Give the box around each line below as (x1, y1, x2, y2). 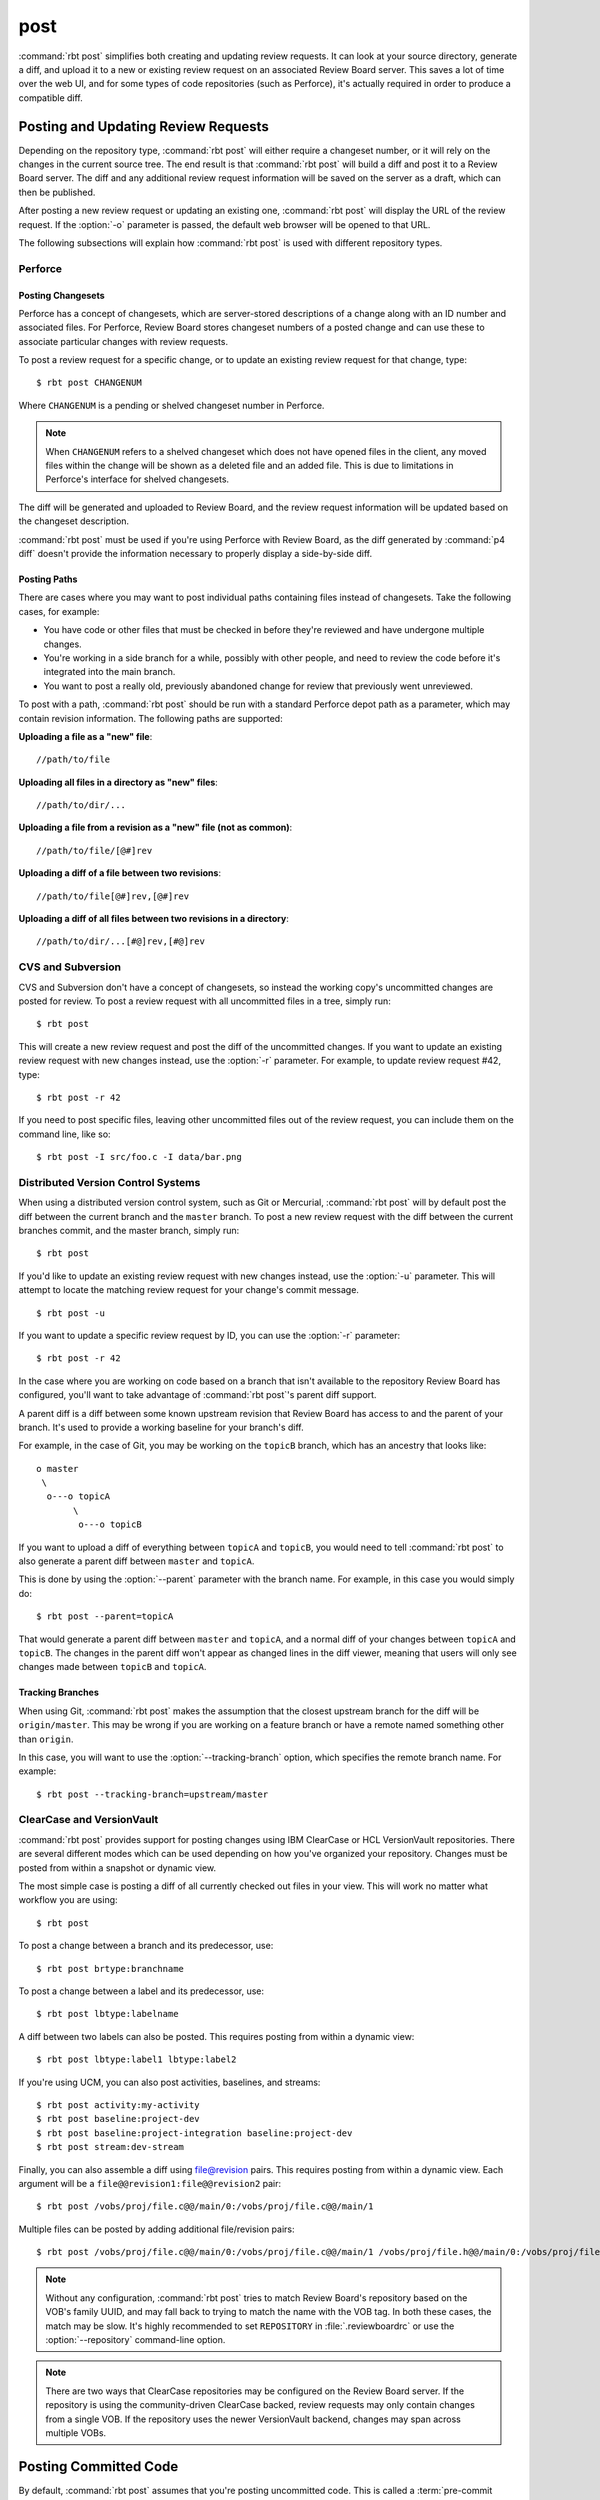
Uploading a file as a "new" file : (18, 730, 153, 742)
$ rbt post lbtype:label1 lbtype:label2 (36, 2054, 237, 2065)
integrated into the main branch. (43, 666, 176, 678)
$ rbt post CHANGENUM (36, 377, 142, 389)
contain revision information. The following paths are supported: (18, 712, 284, 724)
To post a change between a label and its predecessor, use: (18, 1985, 265, 1997)
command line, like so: (18, 1128, 111, 1140)
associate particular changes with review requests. (18, 335, 229, 347)
